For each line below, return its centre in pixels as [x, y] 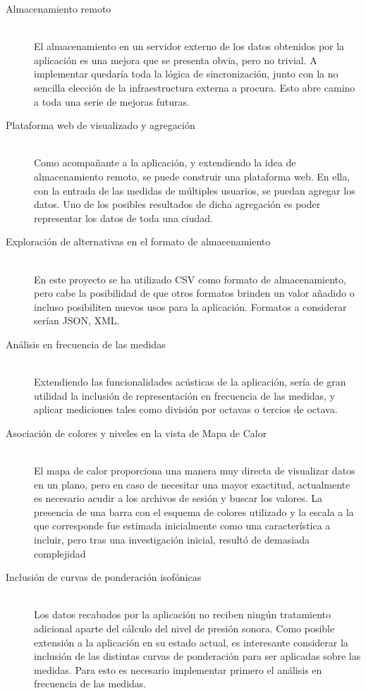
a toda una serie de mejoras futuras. [112, 101]
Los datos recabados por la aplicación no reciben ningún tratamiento [182, 614]
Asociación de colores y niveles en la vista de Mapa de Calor [136, 433]
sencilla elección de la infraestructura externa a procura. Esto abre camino [195, 87]
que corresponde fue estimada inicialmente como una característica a [182, 526]
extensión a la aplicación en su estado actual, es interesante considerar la [191, 642]
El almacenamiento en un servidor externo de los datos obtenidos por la [189, 46]
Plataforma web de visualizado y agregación [100, 125]
